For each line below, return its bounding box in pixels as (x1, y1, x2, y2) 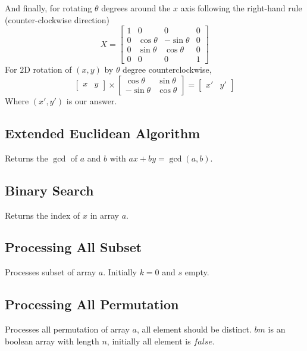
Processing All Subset (5, 238, 142, 256)
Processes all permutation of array (5, 323, 130, 336)
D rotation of (24, 63, 72, 76)
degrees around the (101, 2, 171, 14)
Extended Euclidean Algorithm (5, 123, 201, 142)
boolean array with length (5, 334, 99, 347)
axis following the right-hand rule (180, 2, 302, 14)
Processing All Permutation (5, 295, 179, 313)
